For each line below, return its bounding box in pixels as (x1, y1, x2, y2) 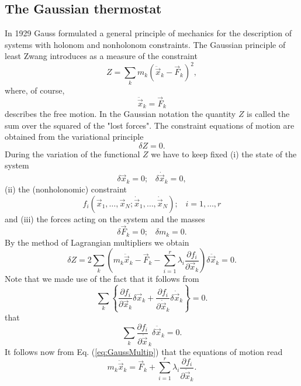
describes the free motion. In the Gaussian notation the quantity (5, 108, 236, 120)
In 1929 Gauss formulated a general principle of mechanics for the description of (5, 27, 292, 39)
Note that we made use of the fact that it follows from (5, 273, 199, 285)
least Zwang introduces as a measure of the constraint (5, 50, 198, 62)
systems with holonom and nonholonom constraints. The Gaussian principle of (5, 38, 286, 50)
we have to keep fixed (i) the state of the (151, 147, 297, 160)
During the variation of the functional (5, 147, 140, 160)
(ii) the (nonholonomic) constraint (5, 182, 127, 195)
